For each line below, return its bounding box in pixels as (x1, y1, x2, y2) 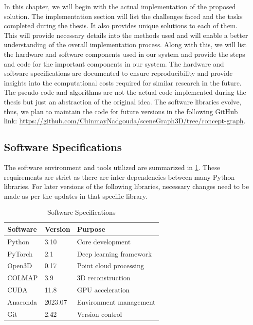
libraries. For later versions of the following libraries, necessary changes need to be (4, 181, 249, 191)
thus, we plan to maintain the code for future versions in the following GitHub (4, 106, 238, 116)
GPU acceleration (77, 285, 130, 295)
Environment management (77, 296, 156, 307)
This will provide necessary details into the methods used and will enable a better (4, 30, 248, 40)
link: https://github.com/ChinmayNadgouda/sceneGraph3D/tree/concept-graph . (4, 116, 246, 126)
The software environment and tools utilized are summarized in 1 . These (4, 162, 220, 172)
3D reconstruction (77, 273, 130, 283)
